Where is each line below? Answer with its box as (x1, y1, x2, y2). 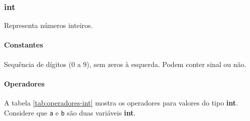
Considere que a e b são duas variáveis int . (4, 107, 136, 117)
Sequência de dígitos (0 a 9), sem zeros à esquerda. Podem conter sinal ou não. (4, 58, 246, 69)
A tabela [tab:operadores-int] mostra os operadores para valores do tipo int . (4, 97, 238, 107)
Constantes (4, 39, 43, 50)
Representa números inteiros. (4, 20, 93, 30)
